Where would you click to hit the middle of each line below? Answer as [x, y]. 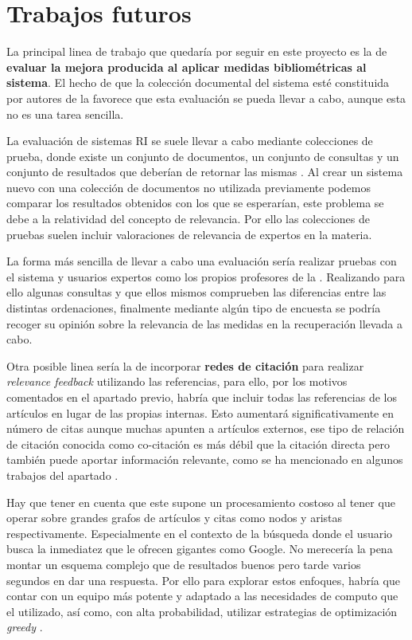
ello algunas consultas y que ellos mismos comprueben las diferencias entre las [196, 292]
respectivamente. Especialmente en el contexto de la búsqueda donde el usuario [200, 533]
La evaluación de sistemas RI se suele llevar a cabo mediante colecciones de [190, 141]
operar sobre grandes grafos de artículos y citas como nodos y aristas [175, 518]
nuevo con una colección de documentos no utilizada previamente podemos [189, 187]
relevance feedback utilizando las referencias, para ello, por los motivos [177, 381]
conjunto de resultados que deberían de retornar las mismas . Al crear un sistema [205, 172]
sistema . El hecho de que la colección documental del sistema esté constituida [198, 82]
